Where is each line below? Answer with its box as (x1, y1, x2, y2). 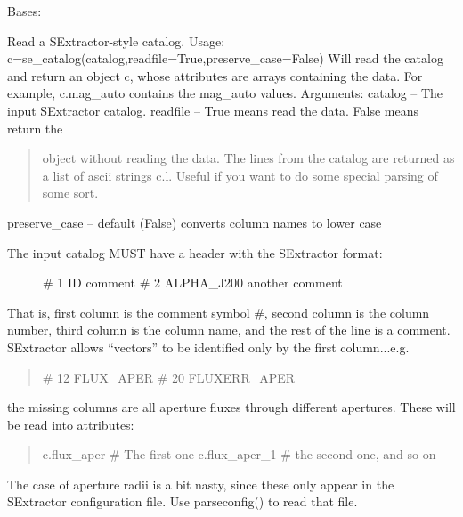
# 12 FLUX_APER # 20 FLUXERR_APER (42, 368, 296, 386)
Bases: (7, 2, 42, 20)
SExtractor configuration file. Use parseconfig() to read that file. (7, 492, 358, 511)
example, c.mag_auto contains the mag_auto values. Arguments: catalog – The (7, 84, 443, 102)
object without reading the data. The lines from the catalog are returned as (42, 149, 455, 167)
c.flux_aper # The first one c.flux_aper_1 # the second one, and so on (42, 445, 436, 464)
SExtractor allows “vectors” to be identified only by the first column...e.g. (7, 337, 410, 356)
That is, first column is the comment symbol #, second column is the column (7, 303, 430, 321)
